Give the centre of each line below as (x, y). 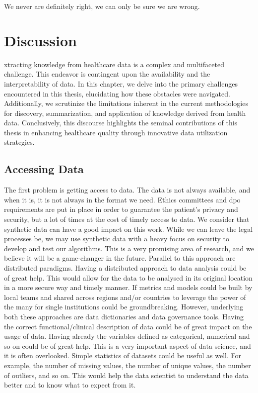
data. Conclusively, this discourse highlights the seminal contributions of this (121, 123)
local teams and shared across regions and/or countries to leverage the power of (125, 297)
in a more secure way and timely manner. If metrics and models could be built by (128, 287)
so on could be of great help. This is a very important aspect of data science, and (128, 345)
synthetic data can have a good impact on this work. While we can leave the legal (129, 229)
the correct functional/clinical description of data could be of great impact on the (128, 326)
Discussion (40, 40)
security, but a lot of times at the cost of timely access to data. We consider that (127, 219)
